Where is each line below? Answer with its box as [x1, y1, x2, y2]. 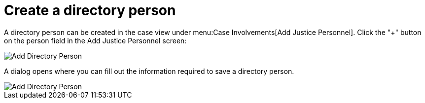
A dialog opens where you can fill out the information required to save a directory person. [4, 67, 294, 75]
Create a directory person [4, 2, 176, 19]
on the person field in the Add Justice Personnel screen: [4, 36, 187, 45]
